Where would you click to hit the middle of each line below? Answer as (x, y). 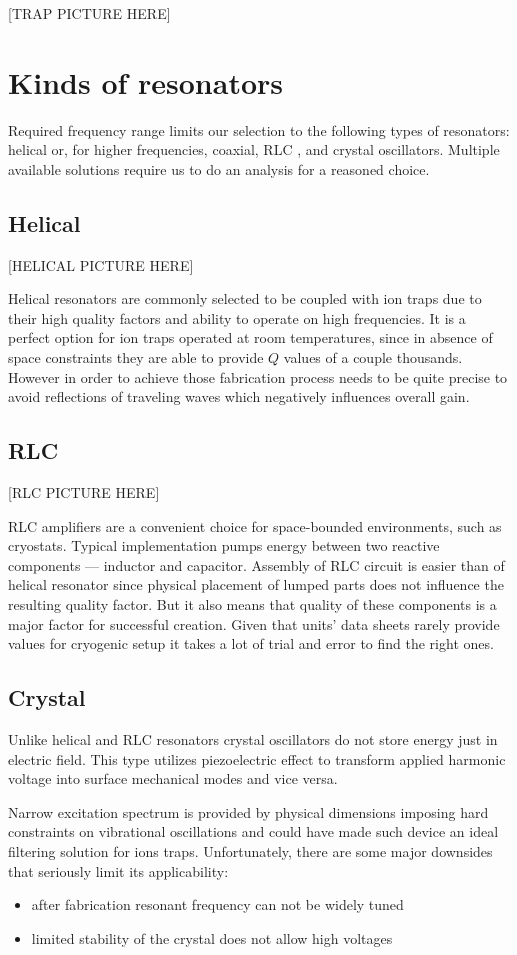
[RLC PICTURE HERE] (84, 492)
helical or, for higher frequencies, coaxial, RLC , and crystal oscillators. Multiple (254, 149)
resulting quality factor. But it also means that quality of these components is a (252, 604)
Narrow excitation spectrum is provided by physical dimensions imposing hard (248, 811)
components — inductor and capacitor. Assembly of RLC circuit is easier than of (256, 564)
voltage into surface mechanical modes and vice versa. (173, 778)
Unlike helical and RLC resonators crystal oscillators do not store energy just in (253, 739)
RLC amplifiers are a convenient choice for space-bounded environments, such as (255, 525)
